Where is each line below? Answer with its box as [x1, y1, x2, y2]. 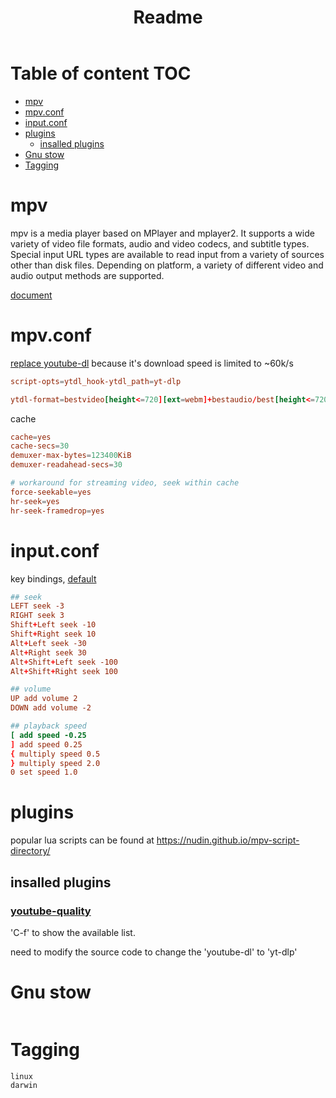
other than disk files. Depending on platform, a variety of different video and [10, 259, 324, 271]
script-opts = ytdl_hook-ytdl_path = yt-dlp [10, 376, 182, 386]
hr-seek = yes [10, 496, 60, 506]
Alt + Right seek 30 [10, 647, 87, 658]
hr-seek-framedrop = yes [10, 506, 105, 516]
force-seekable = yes [10, 487, 92, 497]
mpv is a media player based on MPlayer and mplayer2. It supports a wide [10, 227, 315, 239]
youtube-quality [10, 904, 92, 918]
